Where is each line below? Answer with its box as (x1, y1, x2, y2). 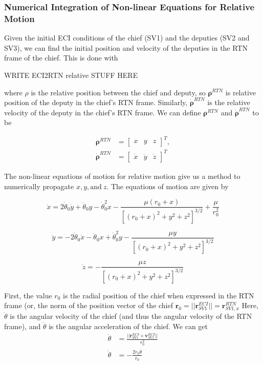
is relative (225, 87, 256, 97)
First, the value (4, 290, 52, 300)
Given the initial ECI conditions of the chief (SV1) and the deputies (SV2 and (4, 32, 250, 43)
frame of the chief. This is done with (4, 52, 118, 63)
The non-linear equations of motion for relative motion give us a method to (4, 170, 240, 181)
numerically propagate (4, 180, 74, 191)
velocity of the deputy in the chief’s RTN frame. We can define (4, 107, 201, 117)
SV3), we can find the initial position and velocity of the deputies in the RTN (4, 42, 248, 53)
